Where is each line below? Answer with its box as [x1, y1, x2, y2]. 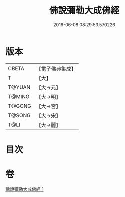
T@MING [8, 93, 30, 100]
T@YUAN [8, 84, 31, 91]
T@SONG [8, 112, 31, 119]
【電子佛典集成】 [36, 65, 76, 72]
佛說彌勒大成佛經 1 [5, 186, 44, 192]
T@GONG [8, 102, 31, 109]
